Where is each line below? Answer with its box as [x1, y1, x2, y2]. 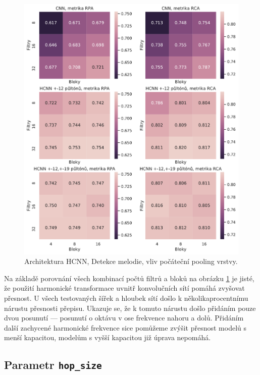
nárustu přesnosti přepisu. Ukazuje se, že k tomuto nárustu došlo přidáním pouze [4, 302, 256, 313]
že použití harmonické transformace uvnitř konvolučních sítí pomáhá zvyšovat [4, 283, 245, 293]
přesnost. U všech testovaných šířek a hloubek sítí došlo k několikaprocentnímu [4, 293, 248, 303]
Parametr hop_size [4, 357, 102, 372]
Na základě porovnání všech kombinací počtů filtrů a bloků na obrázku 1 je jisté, [4, 273, 254, 283]
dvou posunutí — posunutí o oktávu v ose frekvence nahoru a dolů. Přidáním [4, 312, 244, 323]
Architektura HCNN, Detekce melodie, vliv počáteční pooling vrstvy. [24, 256, 238, 266]
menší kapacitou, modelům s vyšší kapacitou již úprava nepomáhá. [4, 332, 211, 343]
